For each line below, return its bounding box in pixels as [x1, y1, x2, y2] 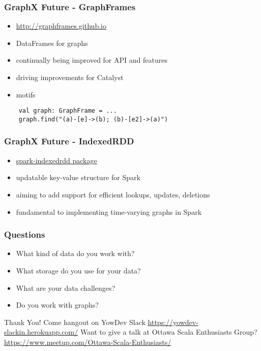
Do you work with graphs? [16, 299, 99, 310]
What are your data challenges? [16, 282, 115, 293]
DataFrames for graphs [16, 37, 88, 48]
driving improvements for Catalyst [16, 72, 124, 82]
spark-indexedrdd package [16, 155, 97, 165]
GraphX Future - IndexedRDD [4, 135, 134, 147]
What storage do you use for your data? [16, 265, 141, 275]
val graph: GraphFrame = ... [18, 107, 117, 115]
